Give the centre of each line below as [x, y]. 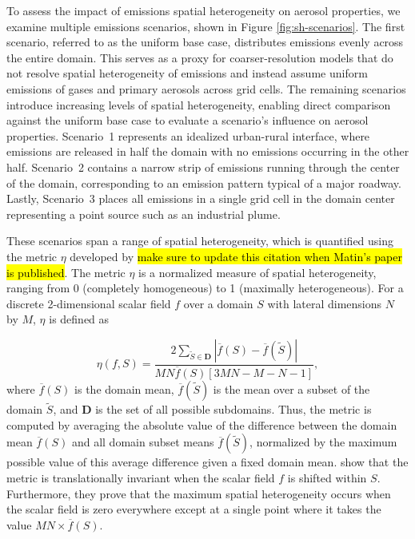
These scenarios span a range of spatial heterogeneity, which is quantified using [200, 241]
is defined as [79, 319]
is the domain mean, [124, 388]
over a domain [218, 303]
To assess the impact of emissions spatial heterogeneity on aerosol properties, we [204, 10]
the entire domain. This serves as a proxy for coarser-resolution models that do [200, 57]
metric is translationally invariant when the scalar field [141, 477]
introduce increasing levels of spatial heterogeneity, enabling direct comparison [199, 104]
